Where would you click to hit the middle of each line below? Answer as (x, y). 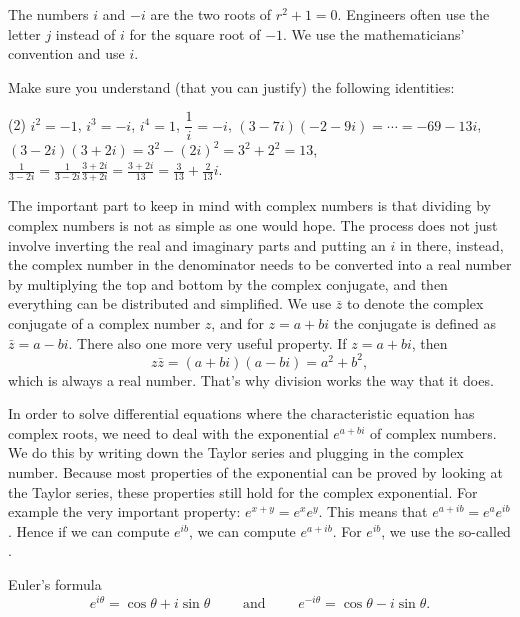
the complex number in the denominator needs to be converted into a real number (260, 264)
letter (24, 33)
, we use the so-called (446, 530)
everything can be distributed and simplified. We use (170, 303)
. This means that (373, 511)
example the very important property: (124, 511)
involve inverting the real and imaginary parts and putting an (197, 244)
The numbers (48, 14)
